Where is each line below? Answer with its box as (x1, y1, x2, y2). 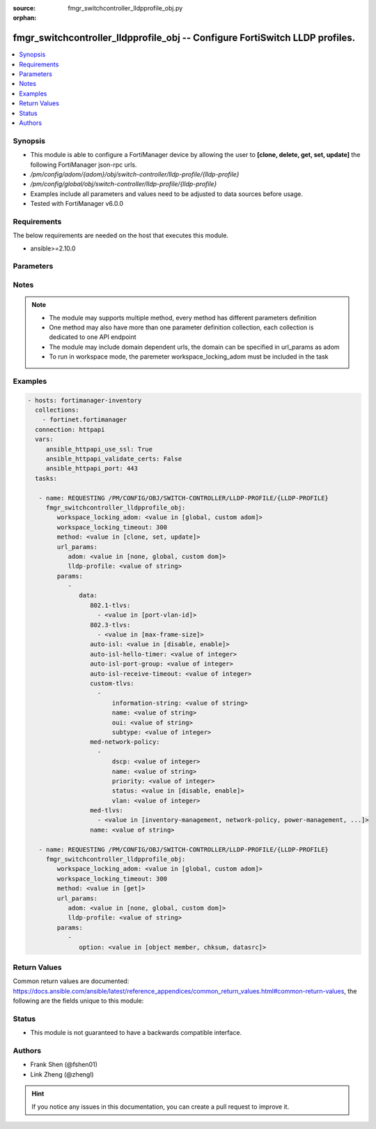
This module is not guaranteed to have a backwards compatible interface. (30, 1029, 242, 1037)
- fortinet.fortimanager (42, 416, 127, 424)
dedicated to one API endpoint (49, 333, 136, 341)
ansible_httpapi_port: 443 (45, 465, 139, 472)
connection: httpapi (35, 426, 105, 433)
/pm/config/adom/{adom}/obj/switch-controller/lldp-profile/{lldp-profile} (30, 170, 240, 178)
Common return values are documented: (13, 977, 130, 985)
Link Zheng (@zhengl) (30, 1070, 94, 1078)
